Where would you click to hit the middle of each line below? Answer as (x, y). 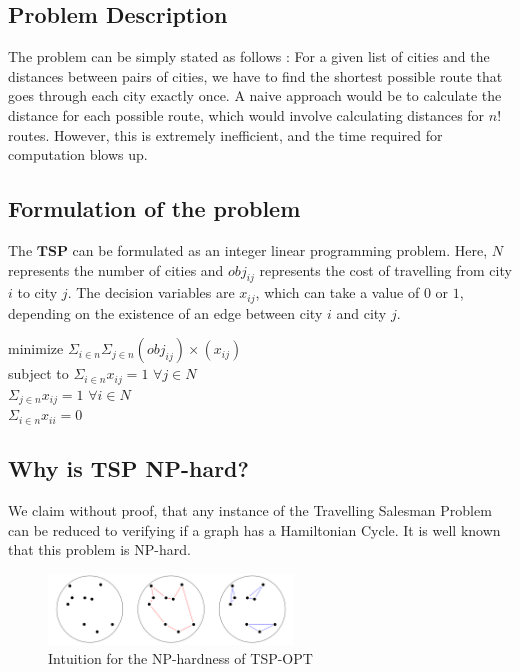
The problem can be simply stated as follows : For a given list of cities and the (249, 56)
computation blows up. (78, 154)
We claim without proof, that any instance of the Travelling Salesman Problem (250, 510)
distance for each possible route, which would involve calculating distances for (246, 114)
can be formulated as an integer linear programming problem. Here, (280, 249)
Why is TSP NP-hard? (128, 468)
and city (361, 312)
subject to (38, 373)
